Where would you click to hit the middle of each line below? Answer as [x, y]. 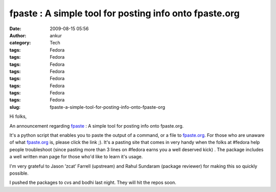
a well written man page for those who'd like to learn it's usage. [76, 157]
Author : [18, 35]
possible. [19, 173]
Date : [15, 29]
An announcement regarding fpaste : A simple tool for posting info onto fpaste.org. [97, 126]
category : [20, 43]
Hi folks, [18, 116]
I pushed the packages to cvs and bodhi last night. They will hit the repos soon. [93, 183]
